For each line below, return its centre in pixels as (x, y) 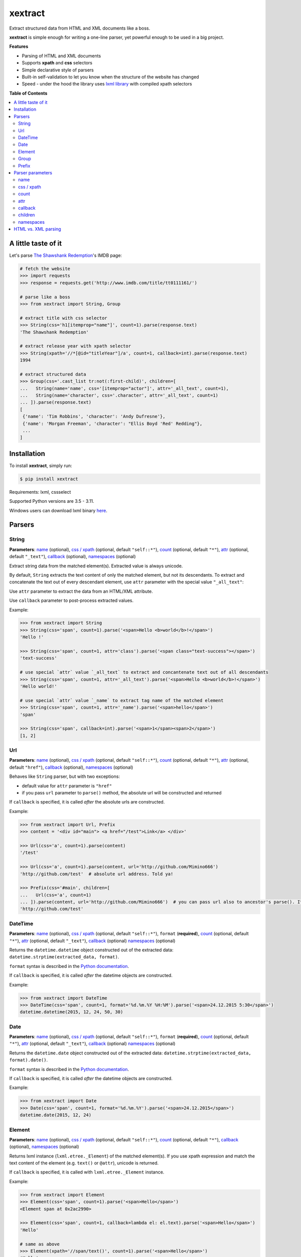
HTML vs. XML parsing (37, 229)
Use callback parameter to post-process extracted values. (71, 600)
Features (19, 47)
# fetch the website (45, 268)
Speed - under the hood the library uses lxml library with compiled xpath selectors (107, 84)
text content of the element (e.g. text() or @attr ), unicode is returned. (84, 1163)
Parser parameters (33, 172)
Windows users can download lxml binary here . (58, 510)
